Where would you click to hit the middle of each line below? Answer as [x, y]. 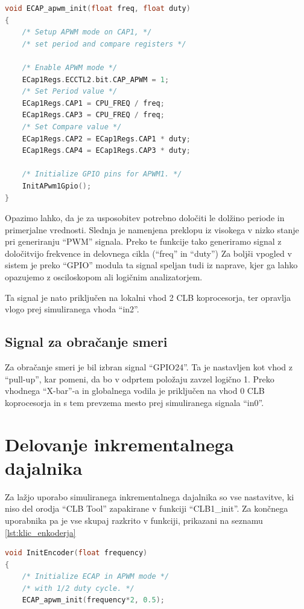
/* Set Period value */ [70, 92]
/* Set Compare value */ [72, 127]
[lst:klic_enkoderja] [40, 532]
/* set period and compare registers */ [104, 44]
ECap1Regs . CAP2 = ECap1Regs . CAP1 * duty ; [106, 139]
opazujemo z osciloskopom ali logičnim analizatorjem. [104, 277]
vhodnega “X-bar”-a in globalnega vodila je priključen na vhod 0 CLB [135, 391]
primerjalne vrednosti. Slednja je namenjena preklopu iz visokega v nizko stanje [152, 229]
